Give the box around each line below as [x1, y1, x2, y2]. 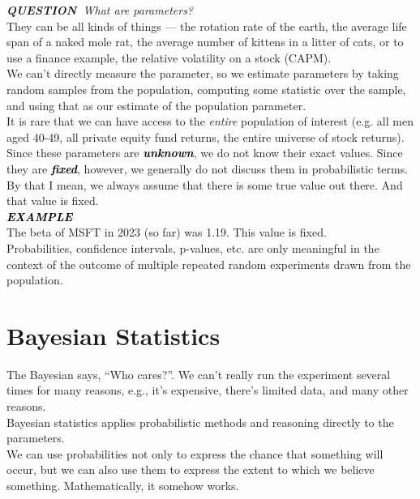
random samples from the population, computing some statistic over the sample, [6, 80, 406, 97]
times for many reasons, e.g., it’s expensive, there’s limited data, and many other [6, 382, 409, 399]
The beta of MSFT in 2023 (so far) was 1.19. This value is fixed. [6, 224, 327, 241]
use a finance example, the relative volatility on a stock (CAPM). [6, 49, 332, 66]
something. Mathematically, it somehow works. [6, 476, 239, 493]
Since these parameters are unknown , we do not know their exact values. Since [6, 144, 403, 161]
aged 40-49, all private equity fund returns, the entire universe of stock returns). [6, 128, 405, 145]
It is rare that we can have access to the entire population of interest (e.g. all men [6, 113, 414, 130]
